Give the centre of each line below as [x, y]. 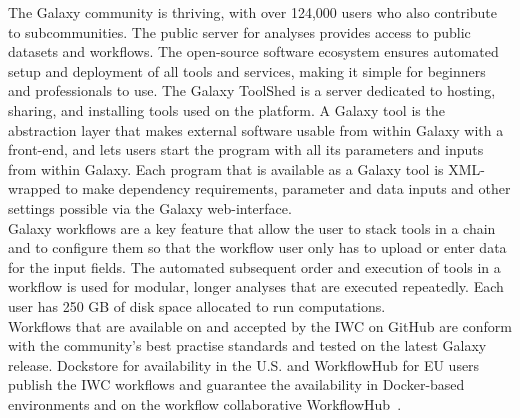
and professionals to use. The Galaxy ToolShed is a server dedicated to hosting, [252, 90]
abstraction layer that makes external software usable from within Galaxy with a [256, 129]
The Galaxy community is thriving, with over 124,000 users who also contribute [253, 12]
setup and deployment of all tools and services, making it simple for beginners [247, 70]
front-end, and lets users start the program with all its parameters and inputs [246, 149]
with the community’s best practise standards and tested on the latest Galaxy [247, 345]
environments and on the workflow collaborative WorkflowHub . [205, 403]
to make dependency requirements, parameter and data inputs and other [288, 188]
